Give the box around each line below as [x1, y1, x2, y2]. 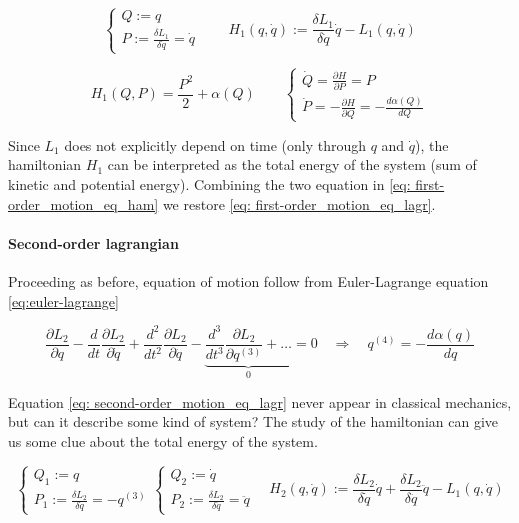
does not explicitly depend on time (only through [64, 134, 367, 155]
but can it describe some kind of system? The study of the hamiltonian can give [8, 411, 499, 432]
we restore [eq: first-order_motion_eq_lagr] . [162, 193, 436, 214]
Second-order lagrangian [8, 232, 179, 253]
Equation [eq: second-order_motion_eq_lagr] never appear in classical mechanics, [8, 391, 512, 412]
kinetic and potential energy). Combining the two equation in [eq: [8, 174, 411, 195]
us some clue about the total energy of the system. [8, 430, 318, 451]
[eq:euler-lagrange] [8, 290, 119, 311]
